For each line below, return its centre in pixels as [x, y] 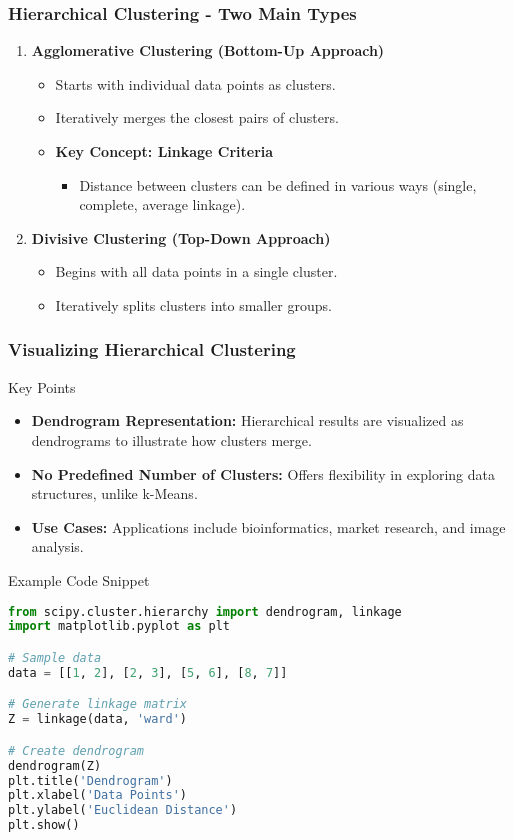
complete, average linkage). [162, 204]
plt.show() [44, 825]
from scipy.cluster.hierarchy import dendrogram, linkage [205, 611]
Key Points [42, 386]
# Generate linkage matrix [97, 704]
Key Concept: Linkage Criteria [164, 151]
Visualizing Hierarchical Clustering [152, 349]
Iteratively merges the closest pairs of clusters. [197, 117]
